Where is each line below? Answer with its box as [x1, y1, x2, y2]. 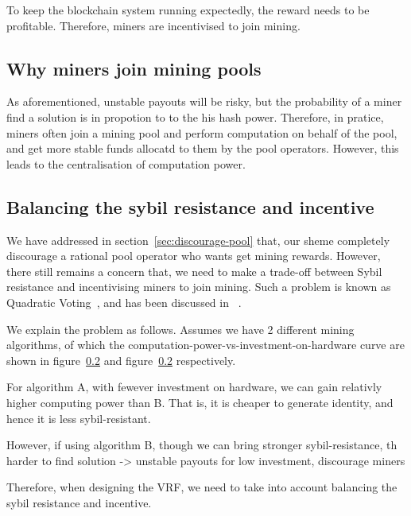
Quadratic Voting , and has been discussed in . [6, 293, 242, 310]
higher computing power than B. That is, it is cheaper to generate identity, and [6, 394, 394, 410]
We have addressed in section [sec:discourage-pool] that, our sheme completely [6, 231, 390, 248]
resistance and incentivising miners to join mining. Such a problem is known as [6, 278, 391, 295]
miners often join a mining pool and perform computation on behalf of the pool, [6, 124, 397, 141]
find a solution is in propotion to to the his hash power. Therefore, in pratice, [6, 108, 384, 125]
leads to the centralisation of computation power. [6, 155, 246, 172]
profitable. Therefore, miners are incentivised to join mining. [6, 17, 300, 33]
